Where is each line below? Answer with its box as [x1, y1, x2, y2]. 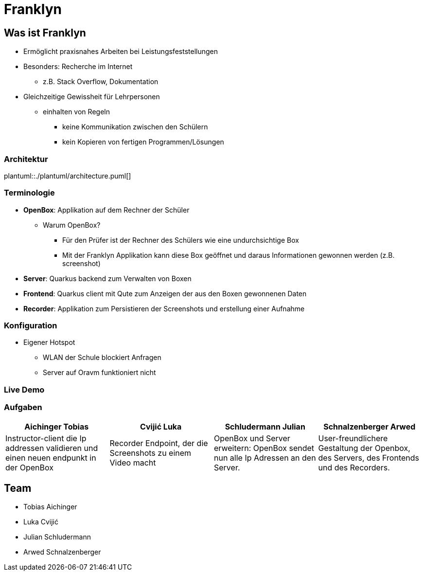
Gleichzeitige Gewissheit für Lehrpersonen [23, 92, 160, 101]
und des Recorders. [318, 462, 390, 472]
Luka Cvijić [23, 518, 58, 526]
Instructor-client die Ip [5, 433, 87, 443]
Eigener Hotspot [23, 338, 75, 347]
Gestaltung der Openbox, [318, 443, 410, 453]
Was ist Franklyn [4, 26, 86, 39]
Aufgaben [4, 402, 42, 413]
